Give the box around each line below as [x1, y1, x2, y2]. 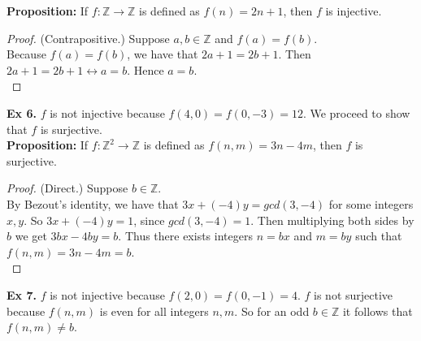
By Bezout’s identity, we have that [7, 195, 179, 212]
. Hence [127, 61, 164, 78]
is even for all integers [99, 302, 209, 319]
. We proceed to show [302, 104, 410, 121]
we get [15, 227, 47, 244]
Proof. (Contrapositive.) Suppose [7, 29, 170, 46]
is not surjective [314, 286, 393, 303]
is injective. [325, 2, 382, 19]
